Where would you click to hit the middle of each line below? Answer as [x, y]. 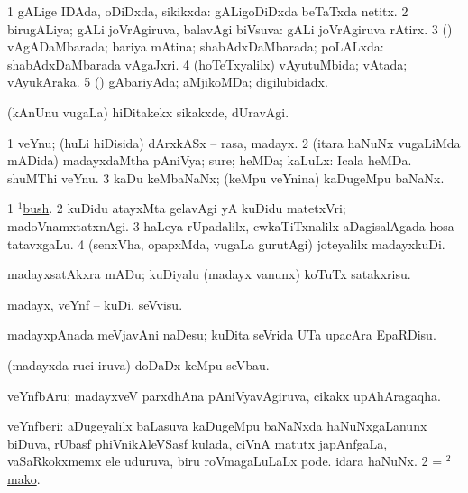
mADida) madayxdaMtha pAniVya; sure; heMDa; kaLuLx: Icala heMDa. [210, 160]
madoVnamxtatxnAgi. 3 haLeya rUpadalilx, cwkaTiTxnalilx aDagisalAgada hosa [231, 225]
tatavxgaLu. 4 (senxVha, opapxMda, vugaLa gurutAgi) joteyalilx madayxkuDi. [226, 243]
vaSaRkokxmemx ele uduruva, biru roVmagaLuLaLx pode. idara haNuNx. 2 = [225, 461]
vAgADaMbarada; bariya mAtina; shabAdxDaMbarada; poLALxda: [196, 47]
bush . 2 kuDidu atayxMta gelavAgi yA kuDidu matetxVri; [184, 208]
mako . [24, 478]
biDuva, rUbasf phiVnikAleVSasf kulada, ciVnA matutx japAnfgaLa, [197, 443]
